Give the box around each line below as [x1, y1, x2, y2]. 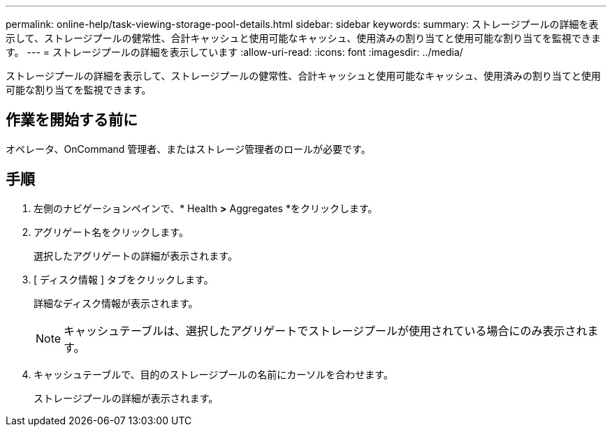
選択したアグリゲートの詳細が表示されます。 [34, 249, 238, 262]
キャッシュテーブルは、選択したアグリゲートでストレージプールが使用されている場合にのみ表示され [64, 323, 588, 338]
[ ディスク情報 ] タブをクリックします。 [34, 273, 214, 285]
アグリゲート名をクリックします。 [34, 225, 189, 238]
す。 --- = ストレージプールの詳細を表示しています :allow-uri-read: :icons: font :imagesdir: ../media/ [6, 46, 463, 58]
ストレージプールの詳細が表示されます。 [34, 392, 219, 404]
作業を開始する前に [6, 111, 138, 129]
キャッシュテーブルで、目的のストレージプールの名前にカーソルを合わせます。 [34, 368, 393, 380]
